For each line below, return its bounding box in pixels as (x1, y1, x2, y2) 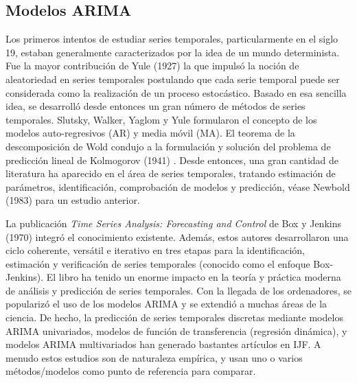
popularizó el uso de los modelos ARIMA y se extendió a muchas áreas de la (5, 297, 327, 311)
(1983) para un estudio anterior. (5, 193, 140, 207)
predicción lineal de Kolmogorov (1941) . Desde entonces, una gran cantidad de (5, 152, 339, 167)
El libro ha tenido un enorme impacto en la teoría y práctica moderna (46, 270, 341, 284)
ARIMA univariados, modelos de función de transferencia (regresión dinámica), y (5, 323, 347, 338)
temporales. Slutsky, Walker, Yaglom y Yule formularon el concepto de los (5, 112, 317, 126)
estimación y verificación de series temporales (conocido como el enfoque (5, 256, 310, 270)
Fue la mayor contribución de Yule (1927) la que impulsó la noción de (5, 58, 299, 73)
